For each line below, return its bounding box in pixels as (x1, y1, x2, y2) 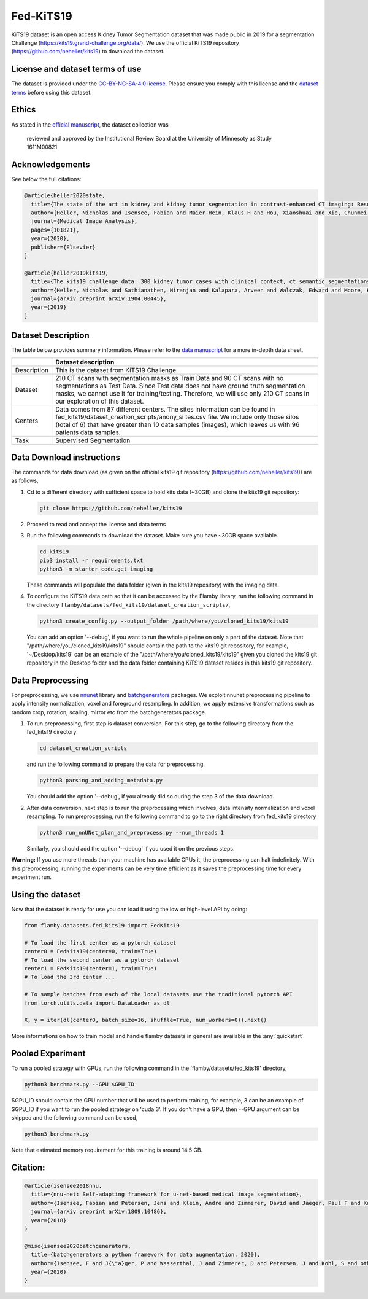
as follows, (11, 477, 39, 485)
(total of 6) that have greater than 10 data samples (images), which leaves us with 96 (55, 420, 300, 429)
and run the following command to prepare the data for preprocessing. (26, 760, 205, 768)
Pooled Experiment (11, 1048, 86, 1059)
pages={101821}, (31, 226, 80, 233)
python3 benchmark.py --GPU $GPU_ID (24, 1081, 135, 1088)
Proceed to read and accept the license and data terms (26, 520, 166, 528)
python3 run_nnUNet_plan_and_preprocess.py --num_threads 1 (39, 829, 224, 837)
